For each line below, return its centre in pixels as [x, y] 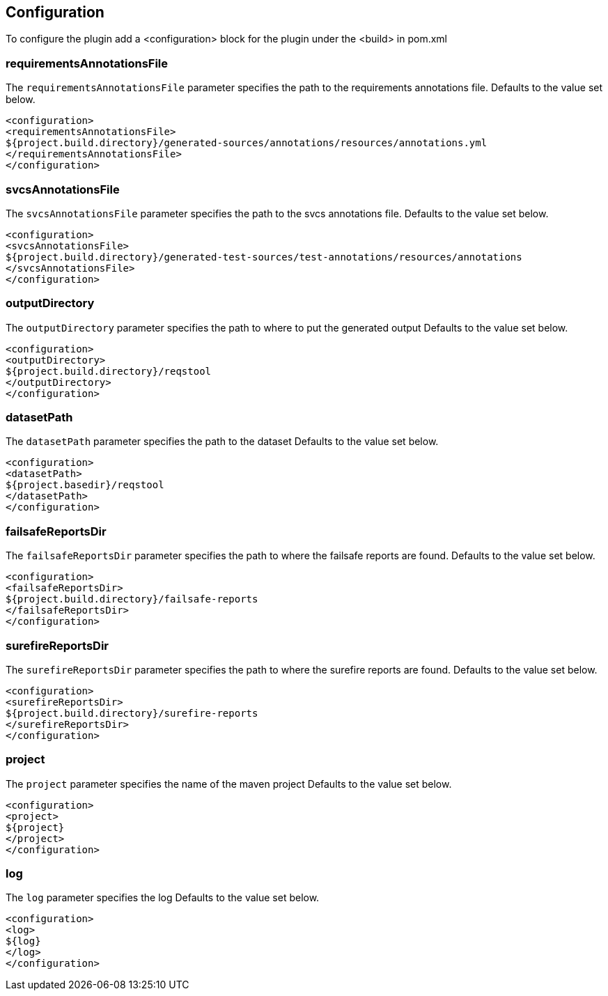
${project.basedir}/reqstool [85, 485]
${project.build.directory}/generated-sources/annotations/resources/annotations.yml [247, 143]
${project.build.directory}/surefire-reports [132, 713]
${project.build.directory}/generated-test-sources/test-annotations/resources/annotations [264, 257]
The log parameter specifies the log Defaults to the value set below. [163, 898]
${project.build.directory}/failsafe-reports [132, 599]
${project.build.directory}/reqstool [109, 371]
